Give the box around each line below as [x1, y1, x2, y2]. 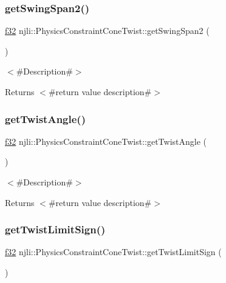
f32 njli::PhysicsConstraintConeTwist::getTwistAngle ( [5, 135, 207, 147]
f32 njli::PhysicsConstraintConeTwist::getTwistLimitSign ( [5, 245, 222, 258]
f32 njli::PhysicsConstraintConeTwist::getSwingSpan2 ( [5, 24, 210, 37]
